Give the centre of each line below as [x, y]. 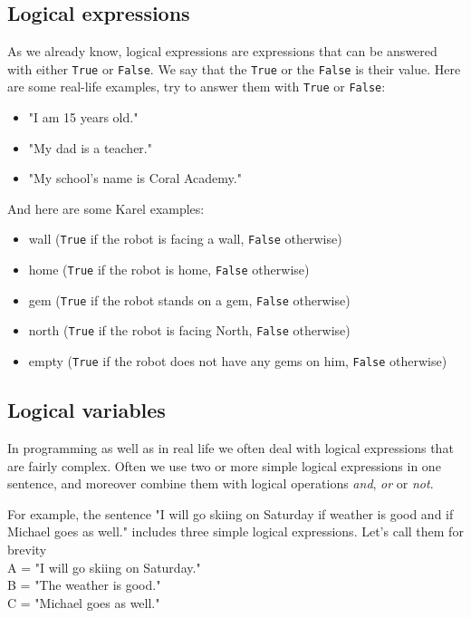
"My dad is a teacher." [90, 147]
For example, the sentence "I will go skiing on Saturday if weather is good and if [231, 513]
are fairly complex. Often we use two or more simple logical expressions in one [224, 465]
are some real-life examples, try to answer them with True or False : [197, 87]
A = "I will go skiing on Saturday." [104, 567]
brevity [27, 549]
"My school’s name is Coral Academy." [135, 178]
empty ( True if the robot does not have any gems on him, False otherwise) [238, 361]
